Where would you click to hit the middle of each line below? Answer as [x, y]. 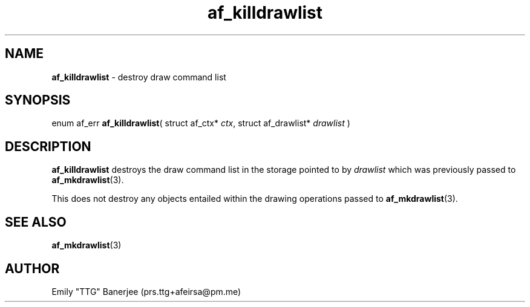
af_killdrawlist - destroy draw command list [139, 77]
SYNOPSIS [38, 100]
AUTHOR [32, 268]
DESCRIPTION [48, 146]
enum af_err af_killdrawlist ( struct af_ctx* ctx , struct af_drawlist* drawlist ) [201, 123]
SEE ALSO [36, 222]
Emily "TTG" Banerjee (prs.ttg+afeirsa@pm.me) [146, 291]
